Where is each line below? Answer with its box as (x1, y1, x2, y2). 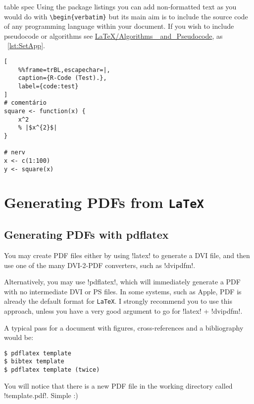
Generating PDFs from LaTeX (4, 192, 204, 212)
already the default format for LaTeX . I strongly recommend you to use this (4, 296, 232, 306)
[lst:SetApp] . (7, 40, 45, 51)
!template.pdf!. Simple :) (4, 390, 78, 401)
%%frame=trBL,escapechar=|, (18, 66, 110, 73)
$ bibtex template (4, 358, 64, 365)
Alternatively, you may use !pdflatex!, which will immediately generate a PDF (4, 276, 241, 287)
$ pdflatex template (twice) (4, 366, 100, 374)
